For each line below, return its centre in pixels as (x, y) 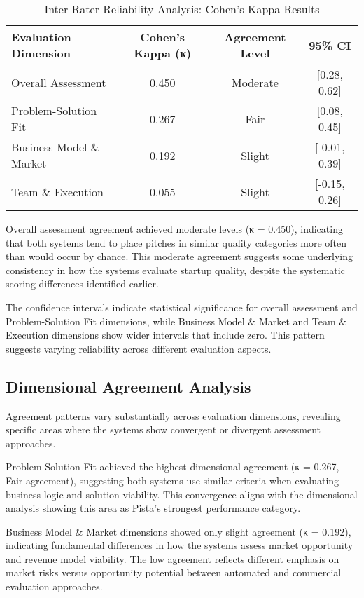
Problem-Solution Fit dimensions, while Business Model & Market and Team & (176, 321)
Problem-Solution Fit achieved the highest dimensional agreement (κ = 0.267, (173, 467)
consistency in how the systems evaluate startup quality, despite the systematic (175, 270)
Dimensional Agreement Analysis (128, 386)
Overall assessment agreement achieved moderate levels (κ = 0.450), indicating (174, 229)
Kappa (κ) (163, 53)
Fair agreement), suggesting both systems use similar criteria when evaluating (173, 480)
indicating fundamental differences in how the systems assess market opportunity (180, 545)
